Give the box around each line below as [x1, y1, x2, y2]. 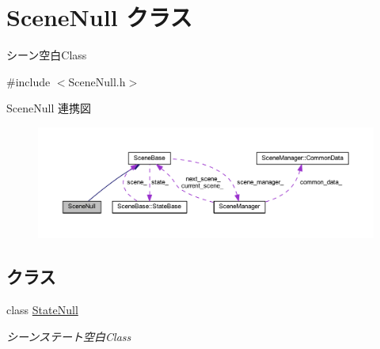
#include [6, 73, 51, 89]
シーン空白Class [6, 47, 87, 63]
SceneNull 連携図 [6, 100, 91, 116]
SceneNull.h [68, 73, 126, 89]
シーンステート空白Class [6, 328, 131, 344]
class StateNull [6, 302, 78, 318]
